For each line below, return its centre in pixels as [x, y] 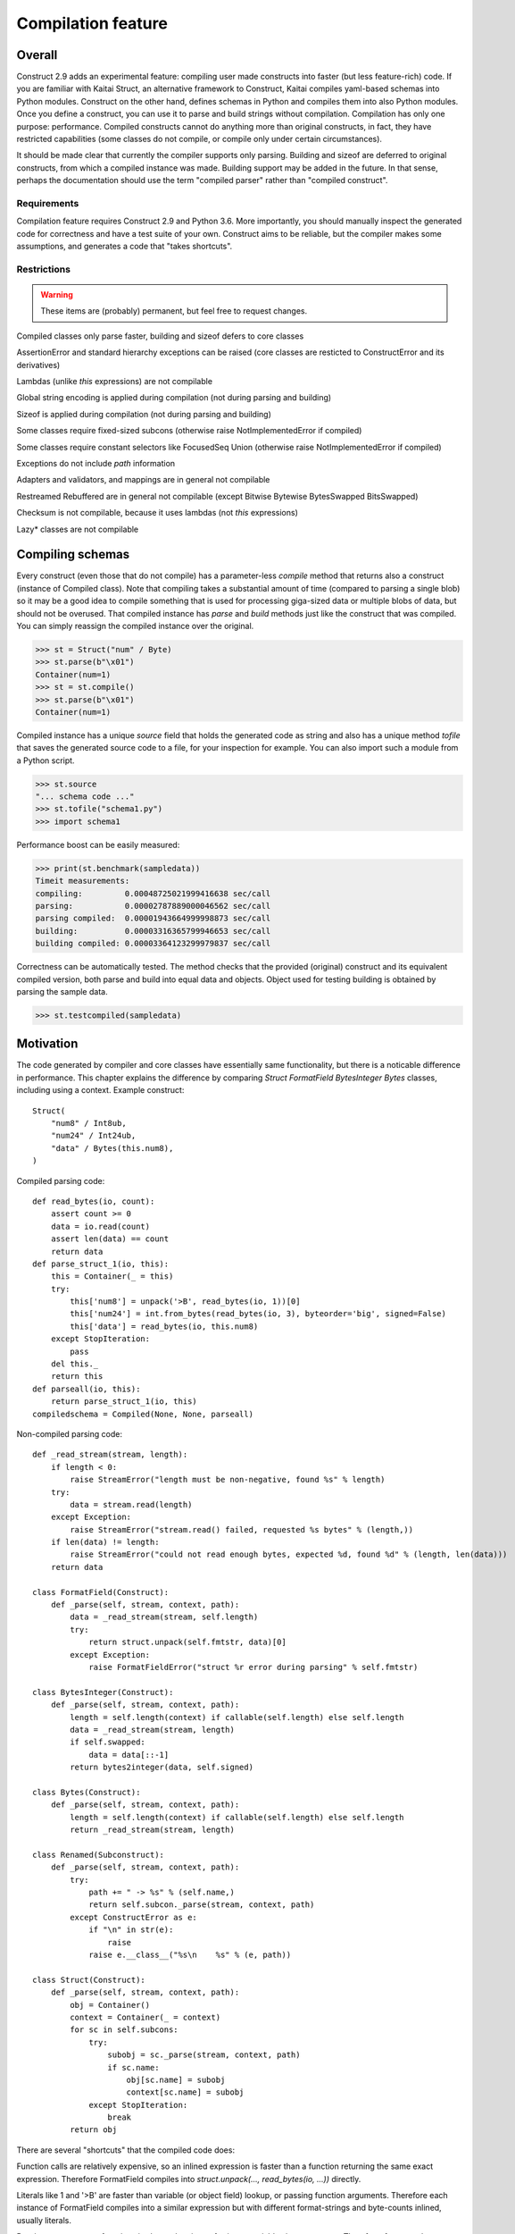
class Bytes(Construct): [87, 1792]
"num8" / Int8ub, [88, 1123]
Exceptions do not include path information [96, 463]
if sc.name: [133, 2067]
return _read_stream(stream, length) [153, 1830]
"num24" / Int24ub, [93, 1136]
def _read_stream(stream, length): [110, 1455]
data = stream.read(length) [131, 1504]
